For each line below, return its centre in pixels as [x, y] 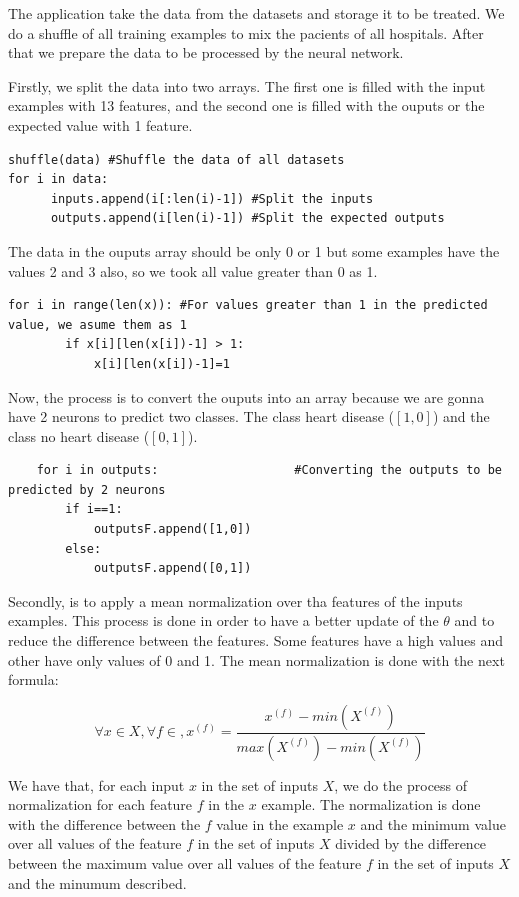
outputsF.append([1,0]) [172, 529]
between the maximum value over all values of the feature [185, 863]
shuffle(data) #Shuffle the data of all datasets [176, 159]
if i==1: [94, 509]
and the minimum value [433, 823]
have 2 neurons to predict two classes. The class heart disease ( [201, 416]
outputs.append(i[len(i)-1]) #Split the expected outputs [247, 218]
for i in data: [58, 179]
